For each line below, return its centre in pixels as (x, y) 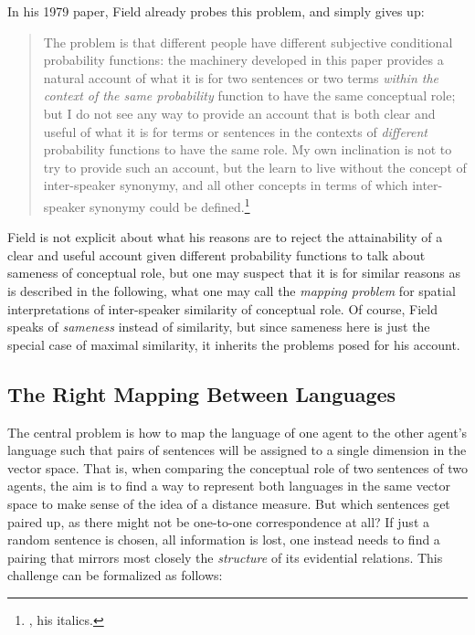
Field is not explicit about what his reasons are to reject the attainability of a (225, 237)
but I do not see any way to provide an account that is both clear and (239, 113)
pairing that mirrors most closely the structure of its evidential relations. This (225, 557)
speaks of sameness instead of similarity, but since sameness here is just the (219, 327)
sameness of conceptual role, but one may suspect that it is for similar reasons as (234, 273)
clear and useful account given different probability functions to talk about (216, 254)
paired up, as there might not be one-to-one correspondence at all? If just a (218, 521)
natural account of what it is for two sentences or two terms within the (241, 77)
